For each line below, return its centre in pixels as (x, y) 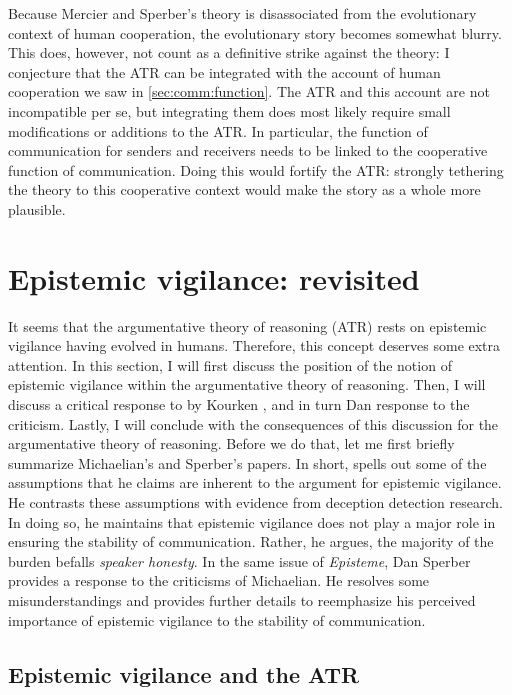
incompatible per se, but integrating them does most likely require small (229, 110)
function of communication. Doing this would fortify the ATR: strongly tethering (256, 169)
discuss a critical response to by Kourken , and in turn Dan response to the (239, 404)
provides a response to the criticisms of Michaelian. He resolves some (219, 580)
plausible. (37, 208)
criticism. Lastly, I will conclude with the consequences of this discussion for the (253, 423)
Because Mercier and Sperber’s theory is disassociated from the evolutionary (242, 13)
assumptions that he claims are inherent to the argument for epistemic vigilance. (255, 482)
